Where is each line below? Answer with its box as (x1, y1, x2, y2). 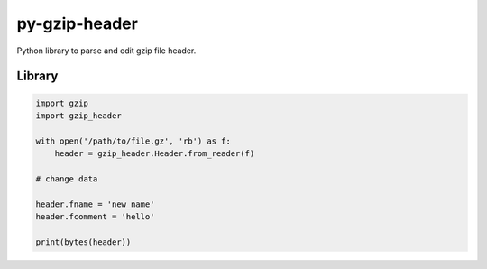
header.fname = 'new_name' (35, 199, 155, 209)
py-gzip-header (16, 14, 139, 33)
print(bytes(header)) (35, 237, 132, 247)
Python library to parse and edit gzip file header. (16, 45, 197, 56)
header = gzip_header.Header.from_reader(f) (54, 149, 255, 159)
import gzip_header (35, 110, 122, 121)
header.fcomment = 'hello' (35, 212, 155, 222)
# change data (35, 173, 98, 184)
